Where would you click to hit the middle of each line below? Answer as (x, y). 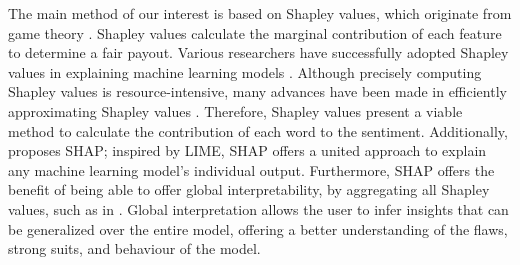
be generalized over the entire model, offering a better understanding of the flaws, (258, 228)
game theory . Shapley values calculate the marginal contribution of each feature (255, 32)
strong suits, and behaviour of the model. (134, 248)
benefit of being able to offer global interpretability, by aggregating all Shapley (249, 189)
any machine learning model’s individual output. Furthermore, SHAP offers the (251, 169)
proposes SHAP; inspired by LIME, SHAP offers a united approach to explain (247, 150)
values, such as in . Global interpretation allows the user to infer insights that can (258, 208)
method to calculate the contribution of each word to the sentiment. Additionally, (258, 130)
